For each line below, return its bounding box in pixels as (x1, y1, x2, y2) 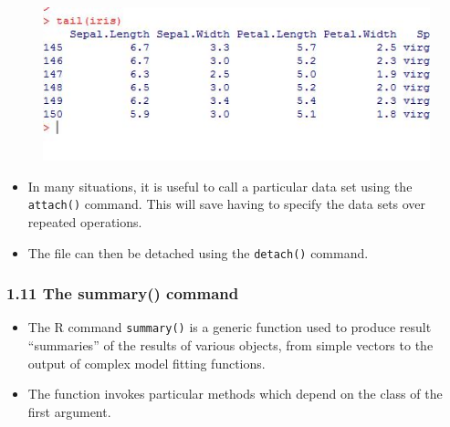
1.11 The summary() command (6, 282, 239, 305)
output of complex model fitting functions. (27, 353, 266, 372)
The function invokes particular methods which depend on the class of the (27, 384, 443, 403)
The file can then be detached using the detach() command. (27, 243, 369, 262)
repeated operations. (27, 212, 142, 231)
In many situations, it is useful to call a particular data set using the (27, 176, 413, 195)
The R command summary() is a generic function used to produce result (27, 318, 432, 337)
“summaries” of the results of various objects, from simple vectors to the (27, 336, 434, 355)
